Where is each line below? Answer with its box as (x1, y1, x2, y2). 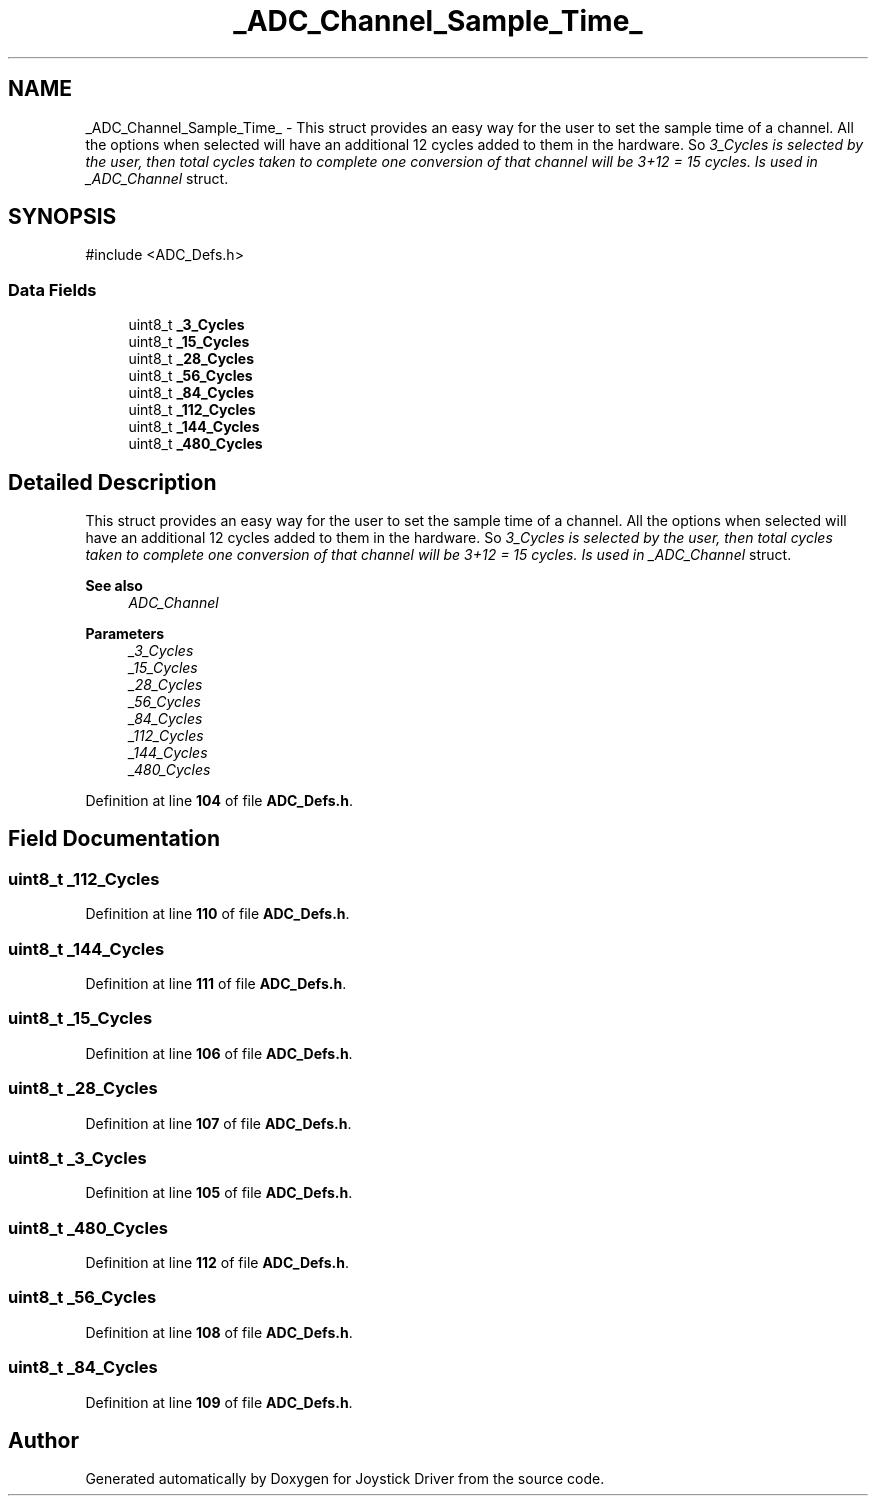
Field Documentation (8, 826, 220, 852)
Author (8, 1427, 79, 1453)
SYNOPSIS (8, 204, 117, 230)
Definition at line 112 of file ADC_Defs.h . (85, 1254, 349, 1271)
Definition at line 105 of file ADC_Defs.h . (85, 1184, 353, 1202)
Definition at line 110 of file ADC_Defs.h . (85, 905, 350, 923)
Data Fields (8, 279, 97, 300)
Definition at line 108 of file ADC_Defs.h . (85, 1323, 353, 1341)
